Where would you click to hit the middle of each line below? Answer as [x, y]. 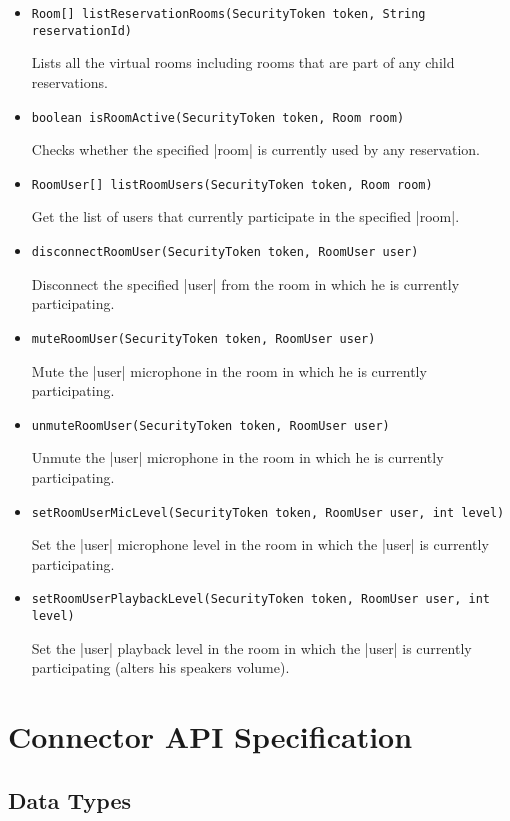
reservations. [69, 81]
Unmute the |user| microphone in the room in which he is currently [237, 457]
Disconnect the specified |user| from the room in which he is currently [245, 283]
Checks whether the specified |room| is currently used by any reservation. [256, 149]
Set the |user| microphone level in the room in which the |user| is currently [260, 544]
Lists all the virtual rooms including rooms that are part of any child [243, 62]
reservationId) [82, 30]
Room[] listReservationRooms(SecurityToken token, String [228, 14]
